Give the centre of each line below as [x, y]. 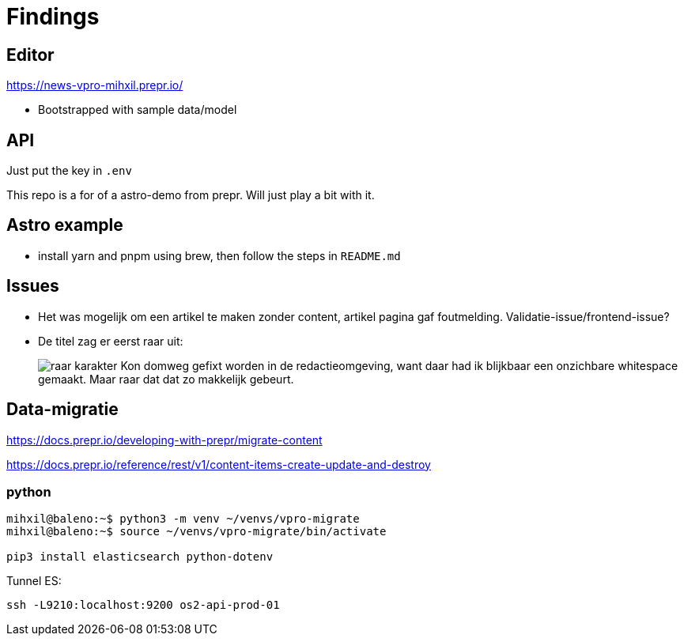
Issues [33, 286]
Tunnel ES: [34, 581]
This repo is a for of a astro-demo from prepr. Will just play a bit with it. [191, 195]
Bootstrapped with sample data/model [138, 110]
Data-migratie [62, 410]
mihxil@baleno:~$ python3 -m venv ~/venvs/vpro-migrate [183, 519]
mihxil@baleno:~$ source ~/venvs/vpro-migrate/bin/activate [197, 532]
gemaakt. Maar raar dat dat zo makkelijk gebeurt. [166, 379]
